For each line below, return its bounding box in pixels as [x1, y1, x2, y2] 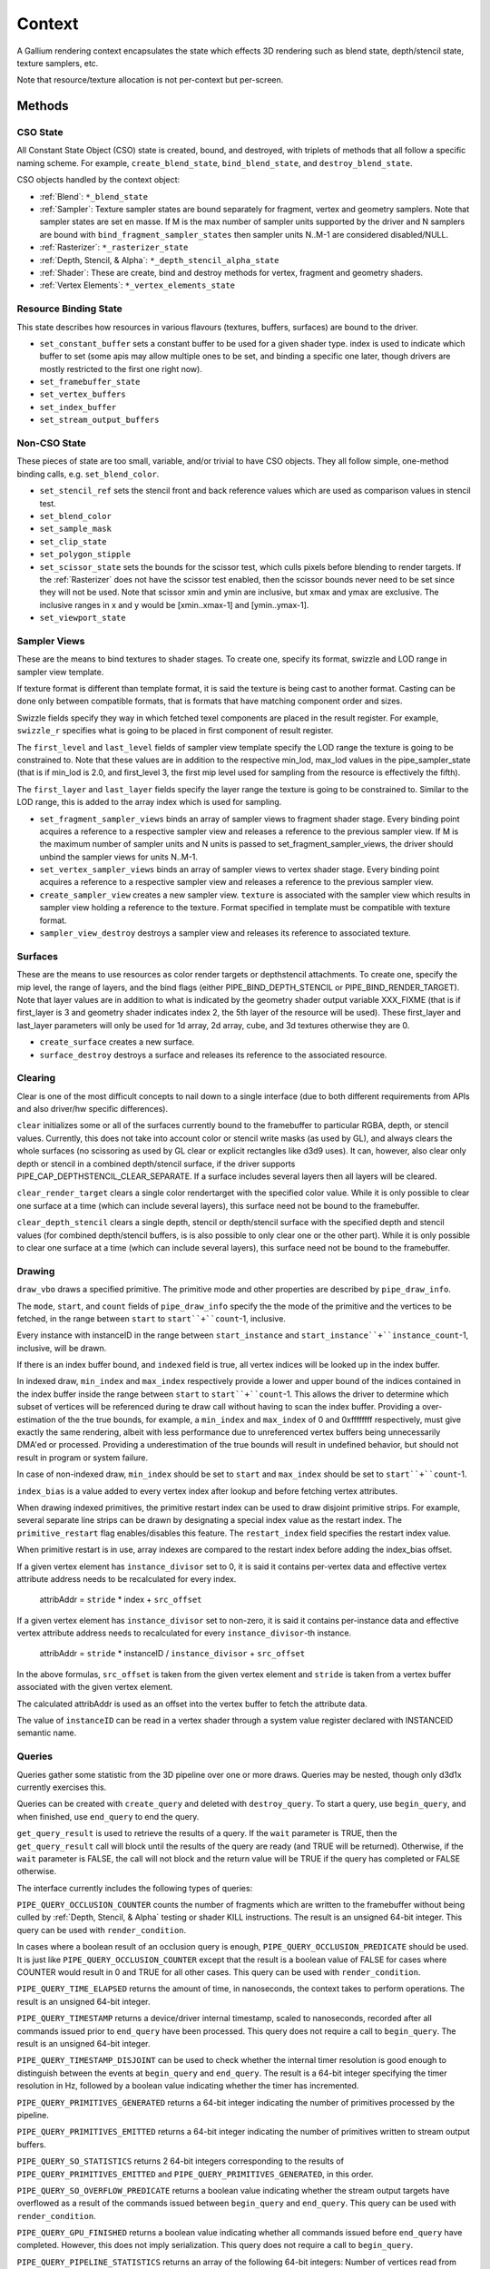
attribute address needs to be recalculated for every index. [16, 1573, 237, 1584]
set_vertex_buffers [39, 389, 126, 399]
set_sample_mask [39, 524, 113, 535]
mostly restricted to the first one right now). [39, 363, 203, 374]
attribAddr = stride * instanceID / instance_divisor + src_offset [39, 1648, 306, 1659]
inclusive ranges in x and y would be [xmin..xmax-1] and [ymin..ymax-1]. [39, 599, 309, 610]
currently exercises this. [16, 1782, 107, 1793]
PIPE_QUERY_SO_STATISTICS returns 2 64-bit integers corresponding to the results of [16, 2156, 345, 2166]
